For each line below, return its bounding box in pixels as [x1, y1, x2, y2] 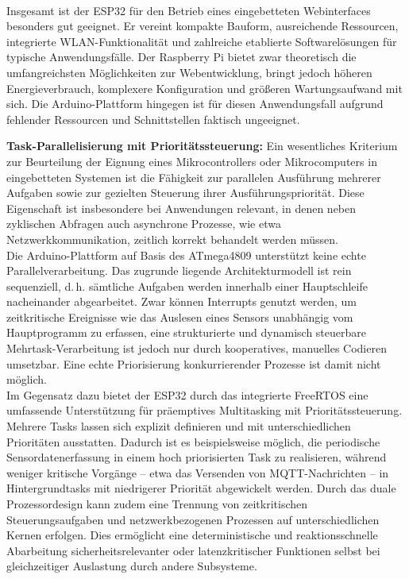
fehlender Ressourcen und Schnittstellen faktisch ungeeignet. [6, 110, 300, 127]
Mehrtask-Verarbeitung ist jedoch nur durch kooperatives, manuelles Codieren [6, 340, 387, 357]
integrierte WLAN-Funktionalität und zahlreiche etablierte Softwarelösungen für [6, 33, 397, 49]
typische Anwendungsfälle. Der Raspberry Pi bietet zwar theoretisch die [6, 48, 357, 65]
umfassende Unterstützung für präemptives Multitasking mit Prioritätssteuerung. [6, 402, 403, 419]
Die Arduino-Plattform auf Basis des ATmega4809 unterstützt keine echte [6, 246, 366, 263]
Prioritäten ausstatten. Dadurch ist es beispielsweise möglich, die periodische [6, 433, 380, 450]
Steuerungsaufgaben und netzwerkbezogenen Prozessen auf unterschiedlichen [6, 511, 380, 527]
